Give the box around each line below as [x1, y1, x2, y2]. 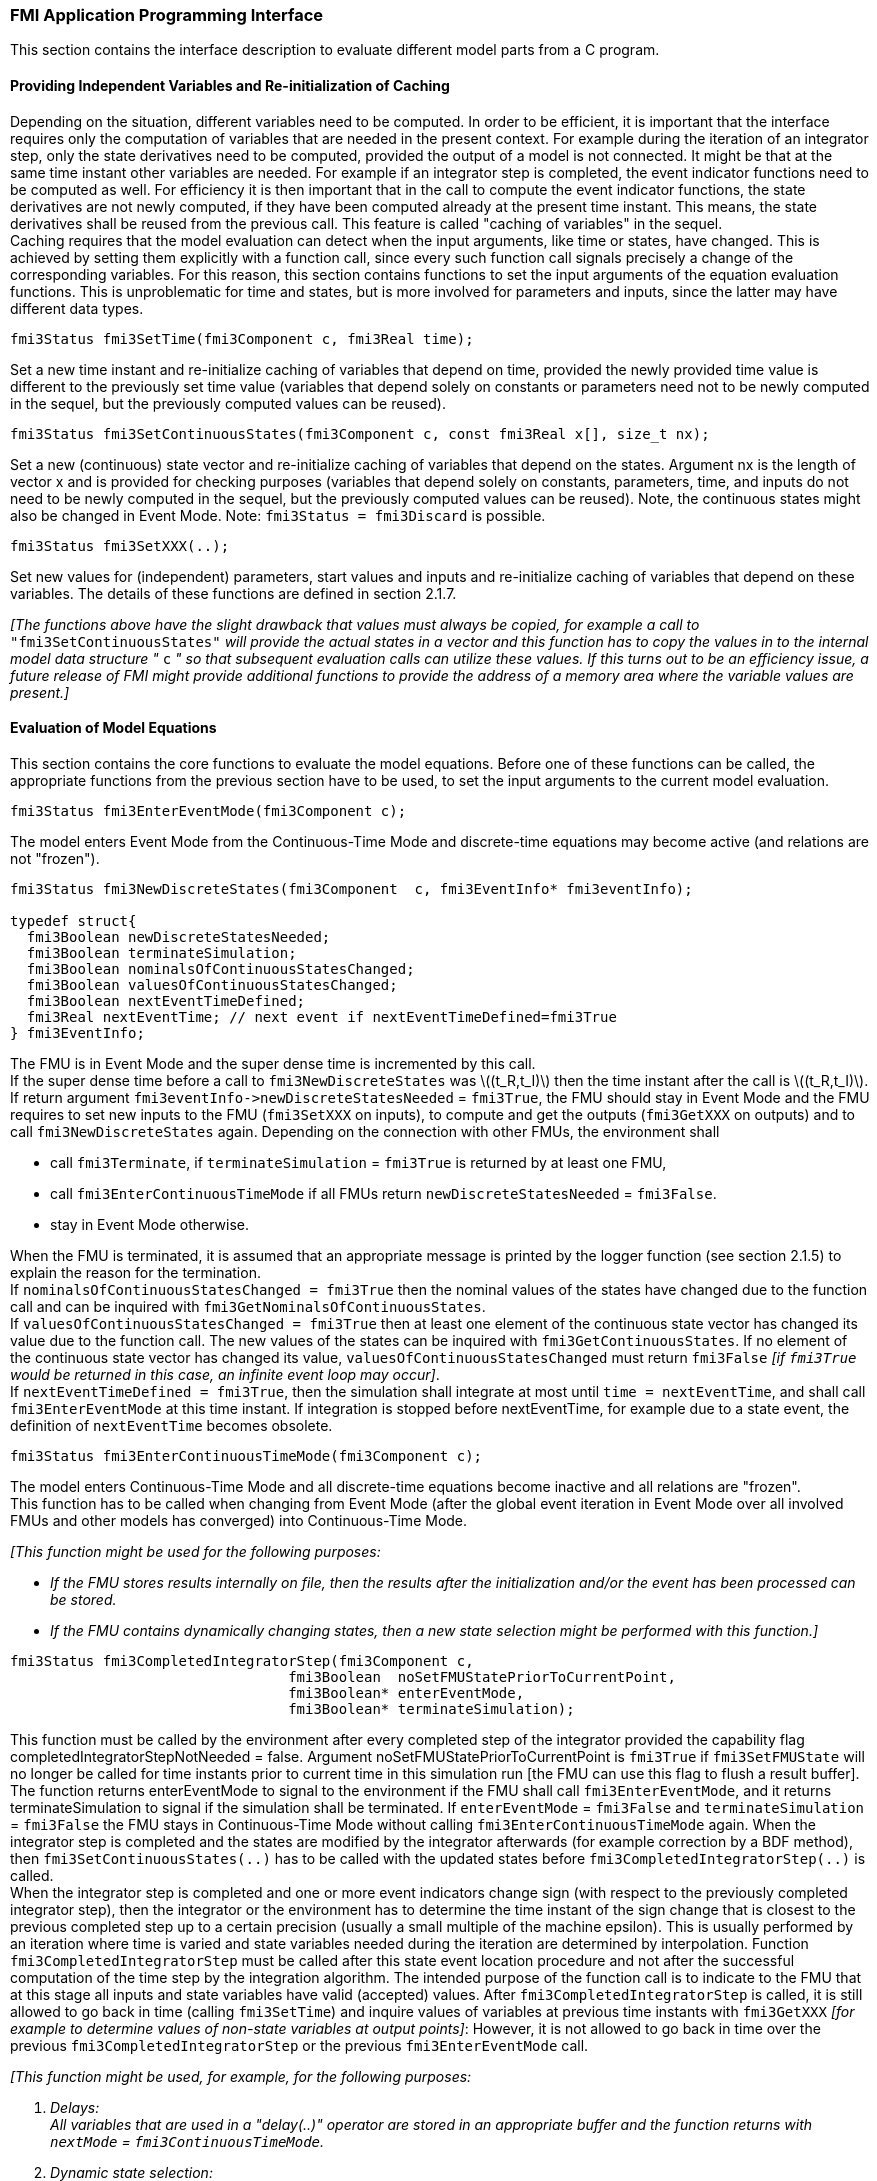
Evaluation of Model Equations [10, 719, 217, 737]
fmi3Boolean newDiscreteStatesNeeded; [26, 928, 331, 945]
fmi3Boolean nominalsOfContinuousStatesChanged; [26, 960, 415, 977]
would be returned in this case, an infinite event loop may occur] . [10, 1365, 440, 1383]
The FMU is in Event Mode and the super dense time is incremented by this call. [10, 1054, 536, 1072]
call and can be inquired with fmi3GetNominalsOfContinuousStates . [10, 1297, 486, 1315]
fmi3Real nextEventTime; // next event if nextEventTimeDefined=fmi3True [26, 1008, 617, 1025]
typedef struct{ [10, 912, 137, 929]
